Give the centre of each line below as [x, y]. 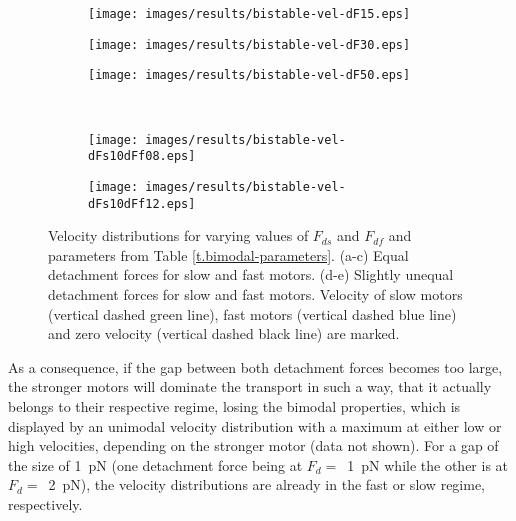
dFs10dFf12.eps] [142, 203]
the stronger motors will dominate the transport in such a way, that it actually [250, 386]
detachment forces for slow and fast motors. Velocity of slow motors [255, 293]
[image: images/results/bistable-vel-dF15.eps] [249, 14]
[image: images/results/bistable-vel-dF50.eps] [249, 75]
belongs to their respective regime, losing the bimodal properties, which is [234, 405]
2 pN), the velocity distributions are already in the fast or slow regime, [267, 484]
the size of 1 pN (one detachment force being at [155, 464]
